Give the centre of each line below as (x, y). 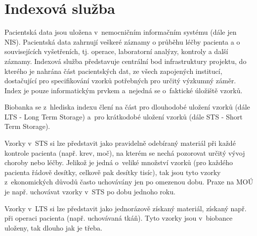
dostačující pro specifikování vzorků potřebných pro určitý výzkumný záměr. (120, 81)
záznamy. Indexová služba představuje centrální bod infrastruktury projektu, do (126, 61)
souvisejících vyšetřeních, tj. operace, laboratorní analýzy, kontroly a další (116, 51)
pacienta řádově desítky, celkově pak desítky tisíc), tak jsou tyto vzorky (113, 172)
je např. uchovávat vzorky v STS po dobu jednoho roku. (90, 192)
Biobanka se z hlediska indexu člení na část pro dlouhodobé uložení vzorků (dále (127, 107)
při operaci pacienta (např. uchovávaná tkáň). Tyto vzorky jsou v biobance (119, 218)
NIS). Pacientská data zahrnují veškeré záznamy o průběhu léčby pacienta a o (122, 41)
